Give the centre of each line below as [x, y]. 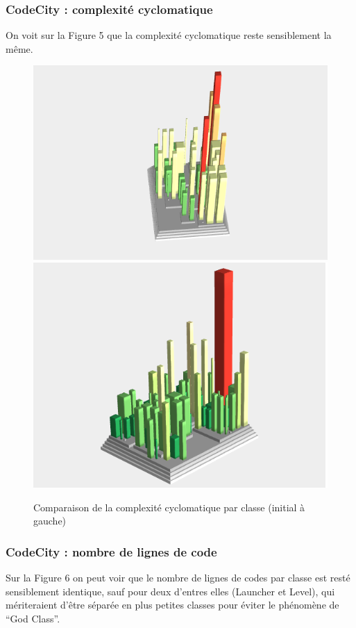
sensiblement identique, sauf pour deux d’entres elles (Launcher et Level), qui [170, 591]
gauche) [50, 521]
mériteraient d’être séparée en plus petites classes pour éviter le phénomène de [172, 605]
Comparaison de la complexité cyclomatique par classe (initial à [169, 507]
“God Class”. [33, 618]
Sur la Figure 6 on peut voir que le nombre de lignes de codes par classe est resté [178, 578]
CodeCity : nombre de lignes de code [111, 551]
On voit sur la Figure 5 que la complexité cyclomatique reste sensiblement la [169, 35]
